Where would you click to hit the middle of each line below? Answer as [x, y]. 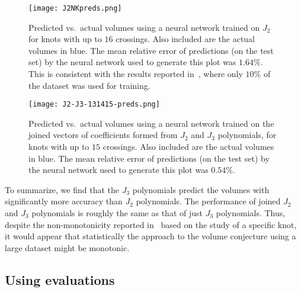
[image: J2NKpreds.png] [75, 8]
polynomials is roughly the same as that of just [117, 213]
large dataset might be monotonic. [67, 247]
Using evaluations [60, 279]
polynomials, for [247, 135]
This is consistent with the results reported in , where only [136, 74]
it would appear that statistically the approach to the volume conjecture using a [150, 236]
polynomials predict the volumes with [201, 189]
